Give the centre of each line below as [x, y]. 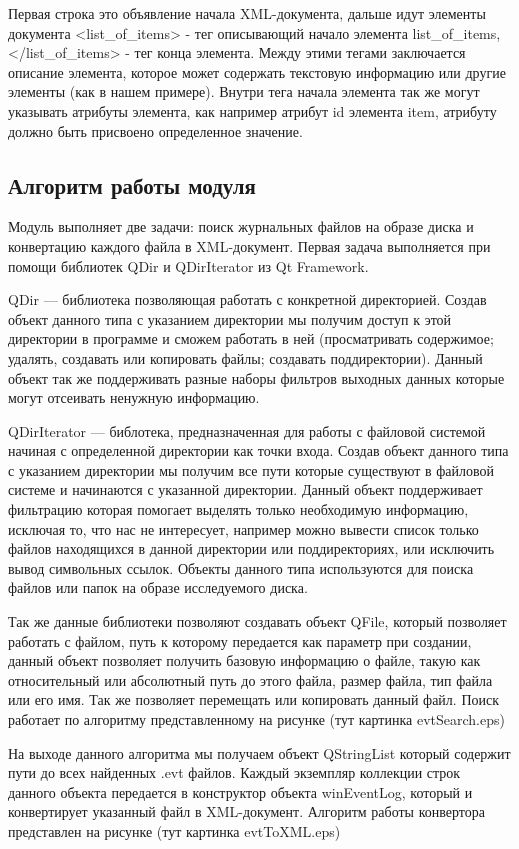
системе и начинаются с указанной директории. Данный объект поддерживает [245, 489]
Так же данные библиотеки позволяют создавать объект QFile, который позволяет [257, 621]
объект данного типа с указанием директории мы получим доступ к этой [230, 318]
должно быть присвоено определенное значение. [155, 130]
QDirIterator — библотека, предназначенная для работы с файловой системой [247, 430]
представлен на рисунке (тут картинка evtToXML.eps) [174, 830]
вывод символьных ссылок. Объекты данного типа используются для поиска [241, 567]
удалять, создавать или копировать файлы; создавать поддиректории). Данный [245, 357]
